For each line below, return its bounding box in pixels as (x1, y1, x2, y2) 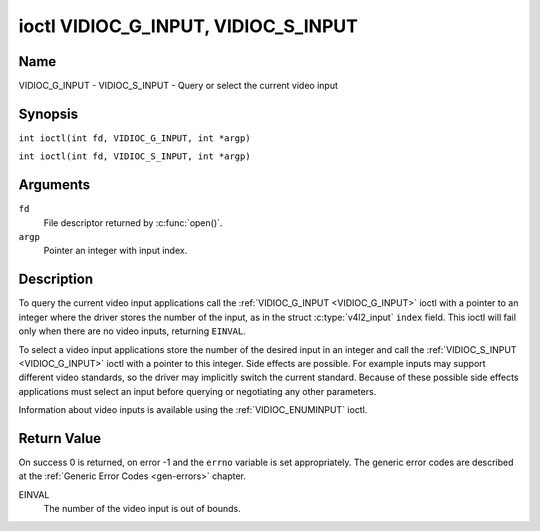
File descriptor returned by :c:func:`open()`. (43, 216, 223, 229)
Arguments (18, 176, 91, 194)
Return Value (18, 430, 102, 447)
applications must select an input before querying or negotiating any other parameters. (18, 385, 377, 397)
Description (18, 271, 94, 288)
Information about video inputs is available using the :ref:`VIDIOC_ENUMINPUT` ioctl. (18, 404, 368, 416)
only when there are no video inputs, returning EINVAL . (18, 325, 247, 337)
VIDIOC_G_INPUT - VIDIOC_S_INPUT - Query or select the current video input (18, 80, 339, 92)
